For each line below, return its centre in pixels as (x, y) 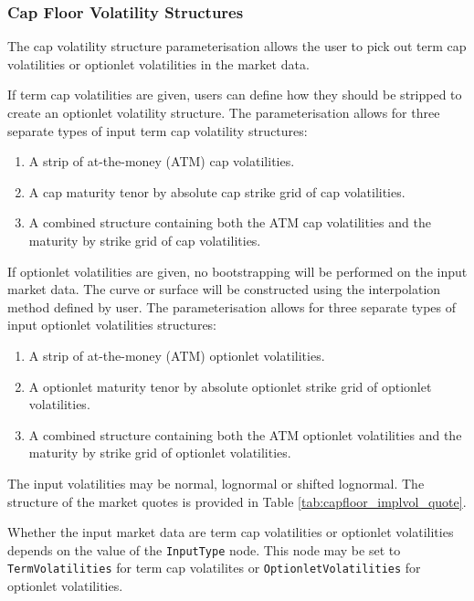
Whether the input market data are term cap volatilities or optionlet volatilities (231, 532)
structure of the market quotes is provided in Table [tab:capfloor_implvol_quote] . (237, 501)
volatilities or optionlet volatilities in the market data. (158, 63)
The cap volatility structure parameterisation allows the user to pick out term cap (237, 46)
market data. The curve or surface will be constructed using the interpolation (224, 289)
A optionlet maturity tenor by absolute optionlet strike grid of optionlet (230, 386)
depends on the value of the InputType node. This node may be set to (204, 549)
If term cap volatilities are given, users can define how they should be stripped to (235, 95)
